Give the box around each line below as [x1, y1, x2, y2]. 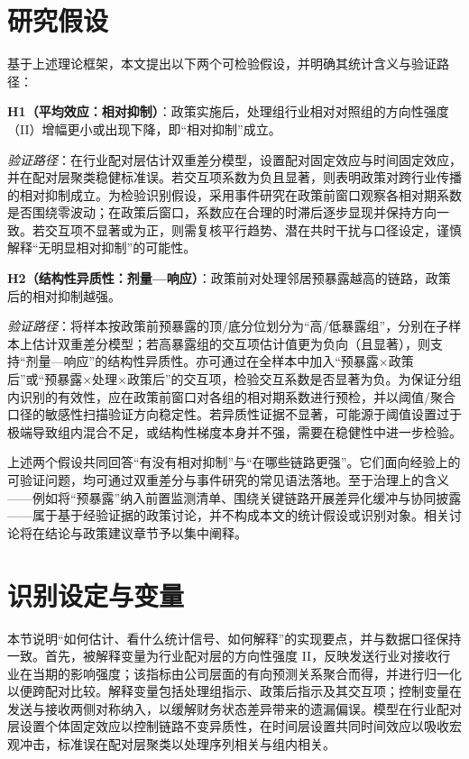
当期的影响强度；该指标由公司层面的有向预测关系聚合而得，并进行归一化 [32, 663, 462, 682]
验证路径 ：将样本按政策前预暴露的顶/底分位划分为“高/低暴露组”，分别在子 [7, 316, 449, 335]
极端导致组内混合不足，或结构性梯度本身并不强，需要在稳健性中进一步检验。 [7, 422, 462, 441]
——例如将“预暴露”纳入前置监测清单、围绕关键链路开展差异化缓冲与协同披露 [7, 488, 462, 507]
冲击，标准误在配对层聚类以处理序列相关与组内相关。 [19, 735, 336, 754]
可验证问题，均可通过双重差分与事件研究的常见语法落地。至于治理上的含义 [7, 471, 449, 489]
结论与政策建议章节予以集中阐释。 [44, 523, 247, 542]
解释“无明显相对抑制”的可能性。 [7, 238, 197, 257]
